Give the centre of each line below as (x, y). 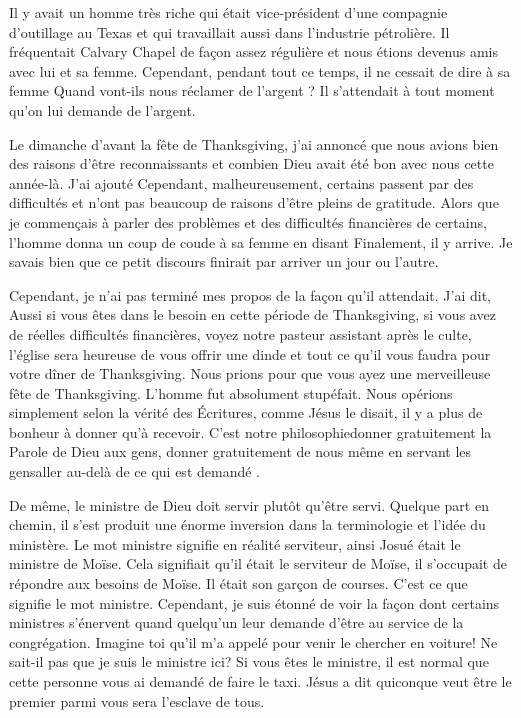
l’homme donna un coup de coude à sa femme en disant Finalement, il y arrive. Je (261, 241)
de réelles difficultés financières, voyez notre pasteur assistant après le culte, (240, 333)
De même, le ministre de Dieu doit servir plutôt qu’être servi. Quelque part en (249, 504)
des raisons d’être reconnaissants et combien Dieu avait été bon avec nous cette (251, 163)
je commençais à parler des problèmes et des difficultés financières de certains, (248, 221)
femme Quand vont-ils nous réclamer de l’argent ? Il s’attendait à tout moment (252, 90)
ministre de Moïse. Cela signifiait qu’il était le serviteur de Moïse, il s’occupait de (258, 563)
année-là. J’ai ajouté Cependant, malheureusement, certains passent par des (241, 182)
